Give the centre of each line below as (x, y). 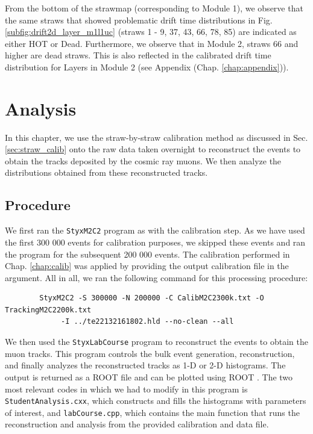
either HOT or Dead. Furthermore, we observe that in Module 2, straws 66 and (152, 43)
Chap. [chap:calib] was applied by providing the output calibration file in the (147, 266)
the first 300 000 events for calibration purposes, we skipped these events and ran (155, 242)
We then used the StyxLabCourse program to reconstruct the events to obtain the (156, 342)
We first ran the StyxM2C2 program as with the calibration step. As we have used (155, 230)
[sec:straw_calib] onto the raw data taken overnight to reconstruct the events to (153, 149)
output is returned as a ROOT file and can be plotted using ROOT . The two (149, 377)
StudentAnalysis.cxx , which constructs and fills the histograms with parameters (156, 401)
